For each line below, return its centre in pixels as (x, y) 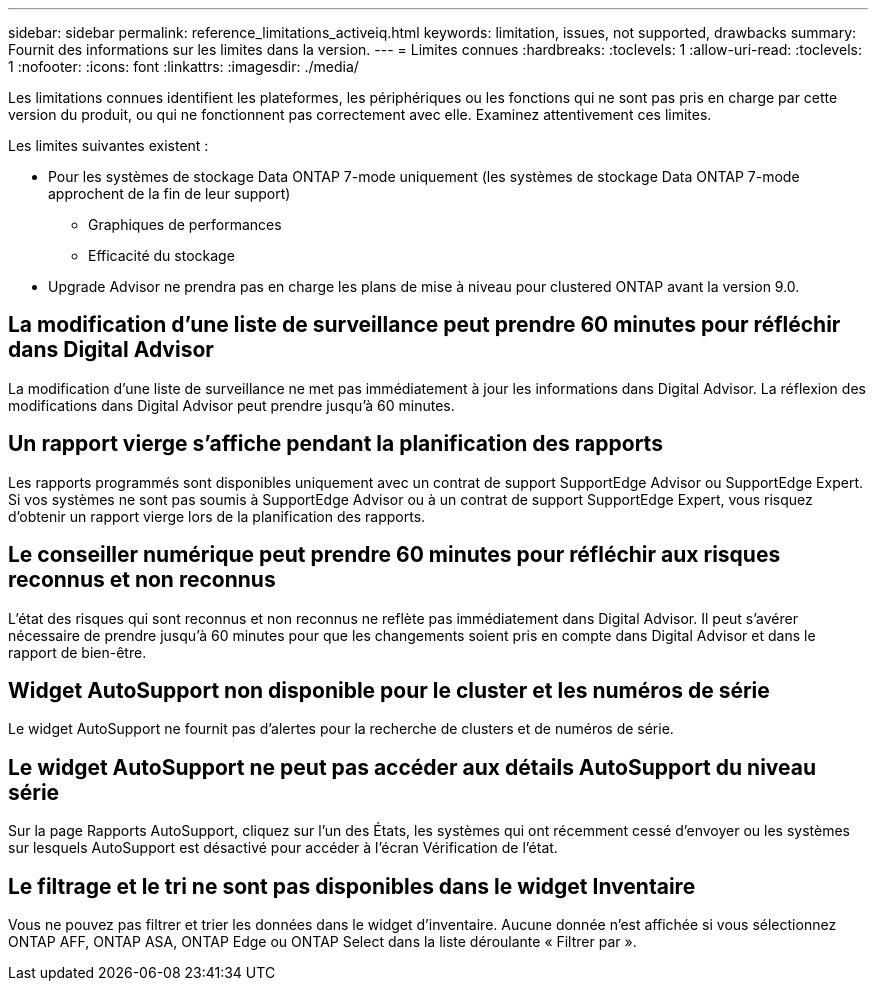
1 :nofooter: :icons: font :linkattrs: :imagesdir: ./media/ (183, 66)
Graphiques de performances (185, 224)
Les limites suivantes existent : (108, 145)
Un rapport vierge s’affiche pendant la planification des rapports (335, 444)
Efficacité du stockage (161, 255)
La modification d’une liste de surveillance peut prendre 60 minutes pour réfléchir (424, 325)
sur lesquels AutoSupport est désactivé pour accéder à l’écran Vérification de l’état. (283, 848)
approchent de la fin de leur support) (169, 193)
